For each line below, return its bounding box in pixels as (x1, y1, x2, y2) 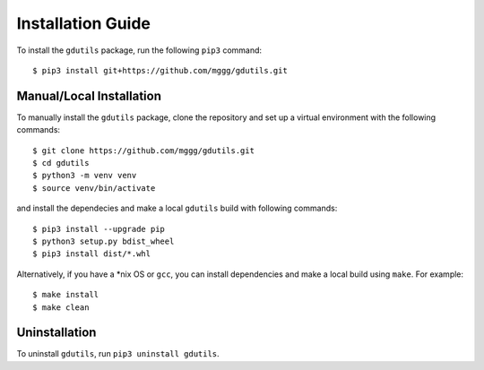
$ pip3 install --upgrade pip (32, 224, 166, 234)
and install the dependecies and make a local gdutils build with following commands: (16, 202, 338, 214)
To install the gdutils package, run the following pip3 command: (16, 45, 263, 56)
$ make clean (32, 302, 90, 313)
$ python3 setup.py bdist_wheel (32, 236, 175, 246)
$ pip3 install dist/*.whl (32, 249, 151, 259)
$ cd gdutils (32, 158, 90, 168)
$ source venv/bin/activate (32, 183, 156, 193)
